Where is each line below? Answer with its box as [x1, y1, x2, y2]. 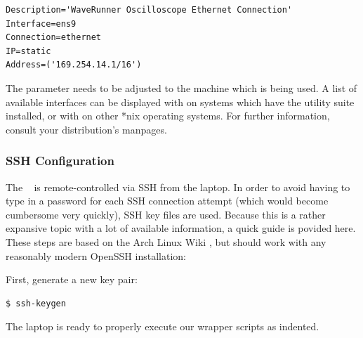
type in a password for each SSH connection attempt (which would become [6, 193, 329, 208]
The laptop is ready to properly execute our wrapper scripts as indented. [6, 319, 319, 334]
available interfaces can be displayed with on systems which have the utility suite [6, 94, 355, 109]
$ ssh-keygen [6, 298, 66, 308]
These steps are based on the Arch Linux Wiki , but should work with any [6, 234, 326, 249]
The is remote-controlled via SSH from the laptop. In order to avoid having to [6, 179, 350, 194]
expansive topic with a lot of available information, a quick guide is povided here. [6, 221, 356, 235]
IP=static [6, 46, 51, 56]
